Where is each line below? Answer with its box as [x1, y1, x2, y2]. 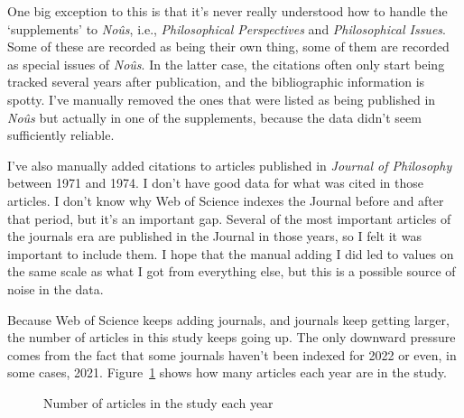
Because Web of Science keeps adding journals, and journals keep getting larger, [7, 310, 450, 329]
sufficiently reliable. [7, 125, 115, 144]
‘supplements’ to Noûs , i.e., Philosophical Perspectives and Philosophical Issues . [7, 19, 446, 38]
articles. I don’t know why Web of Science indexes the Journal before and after [7, 190, 444, 209]
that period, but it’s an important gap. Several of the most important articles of [7, 209, 451, 228]
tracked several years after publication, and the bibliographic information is [7, 72, 425, 91]
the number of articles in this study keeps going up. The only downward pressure [7, 328, 456, 347]
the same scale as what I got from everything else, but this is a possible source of [7, 262, 456, 281]
